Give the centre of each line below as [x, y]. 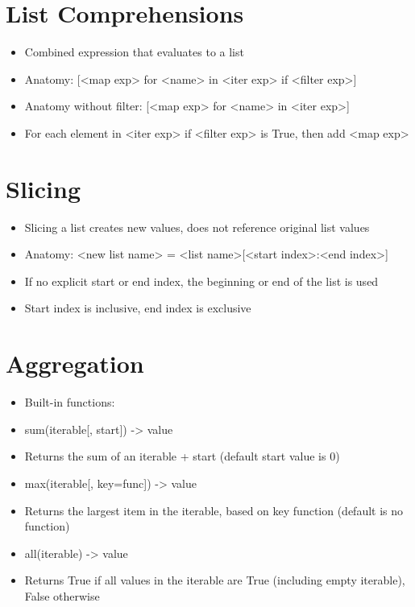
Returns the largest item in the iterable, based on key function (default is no [214, 510]
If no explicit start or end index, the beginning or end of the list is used [201, 281]
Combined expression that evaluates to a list [134, 52]
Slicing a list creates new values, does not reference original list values [197, 227]
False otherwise [62, 595]
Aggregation [75, 363]
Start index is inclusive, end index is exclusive [138, 308]
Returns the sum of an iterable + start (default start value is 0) [182, 456]
